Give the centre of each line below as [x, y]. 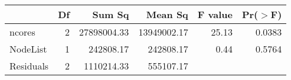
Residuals [29, 66]
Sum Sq [111, 14]
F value [215, 14]
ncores [22, 32]
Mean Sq [167, 14]
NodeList [28, 49]
